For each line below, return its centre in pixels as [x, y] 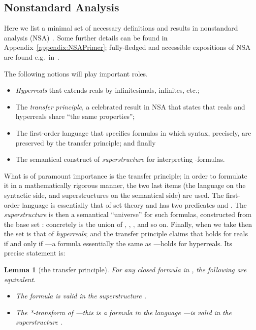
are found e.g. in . [32, 56]
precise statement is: [35, 253]
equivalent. [20, 279]
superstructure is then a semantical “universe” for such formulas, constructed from [128, 214]
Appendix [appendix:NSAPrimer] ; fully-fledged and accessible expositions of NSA [127, 47]
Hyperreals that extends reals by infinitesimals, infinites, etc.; [107, 90]
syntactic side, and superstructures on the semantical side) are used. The [114, 195]
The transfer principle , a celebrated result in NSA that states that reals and [130, 106]
